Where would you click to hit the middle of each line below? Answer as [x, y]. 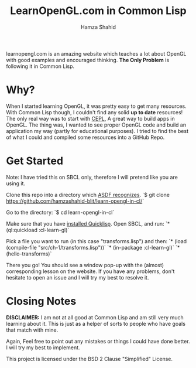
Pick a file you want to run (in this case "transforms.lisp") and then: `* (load [97, 241]
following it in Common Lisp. [40, 66]
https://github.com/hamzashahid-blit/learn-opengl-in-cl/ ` [75, 201]
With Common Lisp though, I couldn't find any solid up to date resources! [94, 112]
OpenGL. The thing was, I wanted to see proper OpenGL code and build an [96, 125]
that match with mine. [32, 330]
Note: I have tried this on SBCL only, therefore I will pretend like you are [92, 177]
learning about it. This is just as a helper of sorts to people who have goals [96, 323]
